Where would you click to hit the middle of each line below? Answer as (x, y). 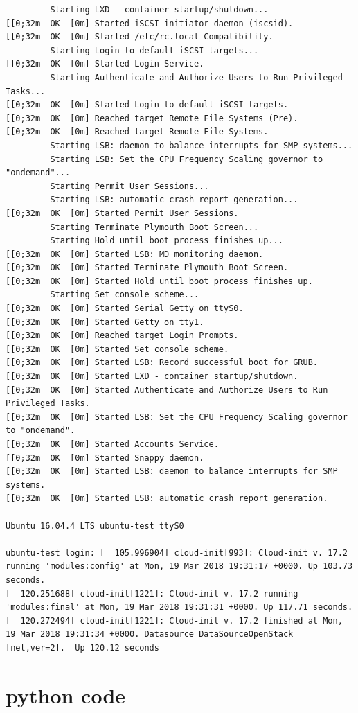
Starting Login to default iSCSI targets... (154, 50)
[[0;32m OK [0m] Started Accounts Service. (112, 444)
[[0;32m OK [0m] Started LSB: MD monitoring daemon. (135, 254)
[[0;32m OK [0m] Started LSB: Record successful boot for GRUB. (162, 363)
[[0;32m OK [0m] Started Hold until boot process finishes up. (159, 281)
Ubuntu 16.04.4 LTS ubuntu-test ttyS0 (95, 526)
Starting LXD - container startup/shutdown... (159, 10)
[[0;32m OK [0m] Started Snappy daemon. (105, 458)
